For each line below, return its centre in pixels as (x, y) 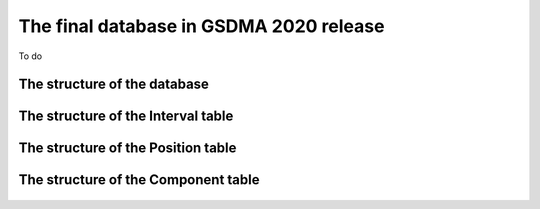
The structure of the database (114, 84)
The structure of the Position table (127, 148)
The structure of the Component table (139, 180)
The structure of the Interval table (126, 116)
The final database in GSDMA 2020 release (201, 26)
